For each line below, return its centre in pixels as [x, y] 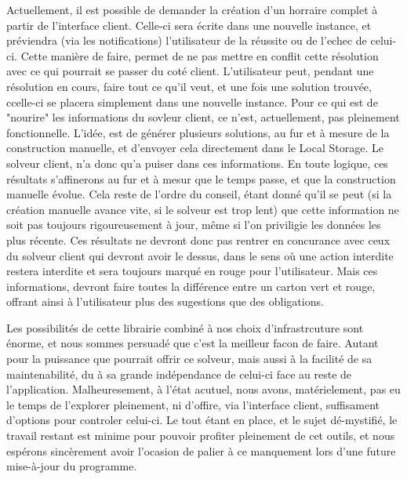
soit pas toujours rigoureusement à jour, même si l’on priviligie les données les [194, 225]
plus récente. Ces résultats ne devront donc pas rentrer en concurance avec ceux [198, 239]
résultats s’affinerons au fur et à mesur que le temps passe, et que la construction [201, 178]
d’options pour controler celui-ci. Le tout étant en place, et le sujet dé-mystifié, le [202, 420]
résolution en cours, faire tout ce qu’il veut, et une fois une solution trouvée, [189, 86]
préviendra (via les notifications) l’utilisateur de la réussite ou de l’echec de [187, 40]
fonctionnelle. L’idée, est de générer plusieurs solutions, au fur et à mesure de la [198, 132]
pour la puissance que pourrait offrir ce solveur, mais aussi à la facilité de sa [189, 359]
